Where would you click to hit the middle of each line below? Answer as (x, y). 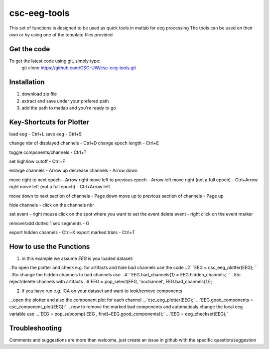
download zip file (39, 94)
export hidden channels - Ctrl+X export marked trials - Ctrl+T (72, 233)
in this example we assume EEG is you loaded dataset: (77, 258)
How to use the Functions (50, 246)
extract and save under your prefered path (65, 101)
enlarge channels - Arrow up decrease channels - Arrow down (73, 171)
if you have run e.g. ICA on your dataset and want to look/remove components (102, 291)
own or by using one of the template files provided (61, 34)
